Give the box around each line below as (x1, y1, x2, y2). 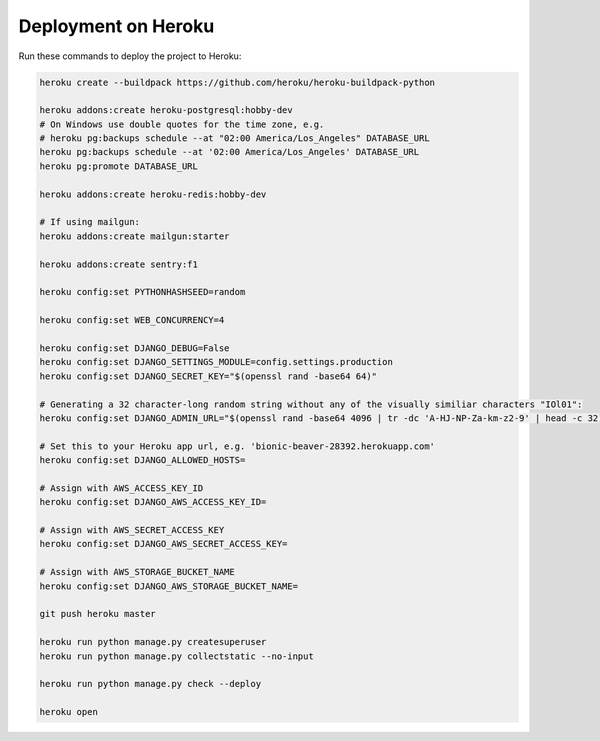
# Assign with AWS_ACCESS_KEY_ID (39, 482, 204, 494)
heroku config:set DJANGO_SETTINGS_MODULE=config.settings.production (39, 356, 394, 368)
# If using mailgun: (39, 216, 140, 228)
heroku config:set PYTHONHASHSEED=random (39, 286, 246, 298)
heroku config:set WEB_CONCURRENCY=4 (39, 315, 225, 326)
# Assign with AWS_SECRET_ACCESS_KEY (39, 525, 225, 536)
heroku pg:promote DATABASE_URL (39, 160, 199, 172)
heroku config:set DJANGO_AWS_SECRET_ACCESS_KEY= (39, 538, 288, 550)
